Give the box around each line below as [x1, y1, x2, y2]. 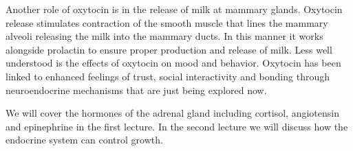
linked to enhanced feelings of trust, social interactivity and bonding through [6, 69, 330, 83]
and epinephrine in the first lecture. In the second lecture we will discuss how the [6, 119, 348, 133]
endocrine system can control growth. [6, 132, 163, 147]
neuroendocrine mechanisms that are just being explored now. [6, 82, 267, 97]
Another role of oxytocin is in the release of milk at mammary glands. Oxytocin [6, 2, 343, 16]
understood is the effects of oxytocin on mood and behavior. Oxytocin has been [6, 56, 341, 70]
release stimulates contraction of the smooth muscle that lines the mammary [6, 15, 328, 30]
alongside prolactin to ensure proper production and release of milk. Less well [6, 42, 332, 56]
